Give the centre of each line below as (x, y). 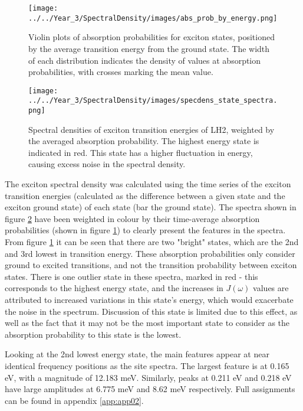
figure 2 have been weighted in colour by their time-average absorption (132, 218)
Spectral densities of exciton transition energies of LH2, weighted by (151, 129)
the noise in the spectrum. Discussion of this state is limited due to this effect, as (151, 311)
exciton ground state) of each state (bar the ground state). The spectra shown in (151, 207)
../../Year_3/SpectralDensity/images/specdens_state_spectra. (153, 101)
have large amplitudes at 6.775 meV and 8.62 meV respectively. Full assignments (150, 389)
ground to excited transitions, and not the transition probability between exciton (151, 265)
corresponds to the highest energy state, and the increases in (114, 288)
